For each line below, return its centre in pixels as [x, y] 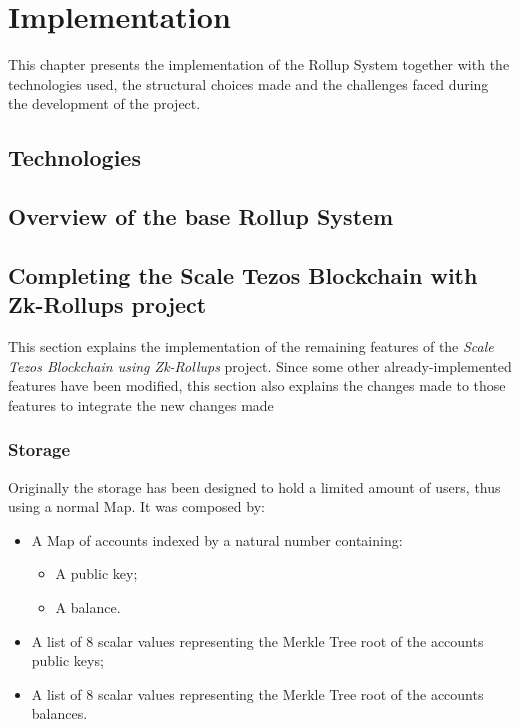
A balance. [88, 607]
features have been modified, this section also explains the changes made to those [257, 385]
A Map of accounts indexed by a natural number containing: [217, 539]
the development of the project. [104, 103]
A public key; [96, 573]
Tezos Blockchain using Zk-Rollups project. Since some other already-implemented [260, 365]
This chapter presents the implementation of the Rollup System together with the [259, 64]
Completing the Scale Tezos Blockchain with [243, 274]
